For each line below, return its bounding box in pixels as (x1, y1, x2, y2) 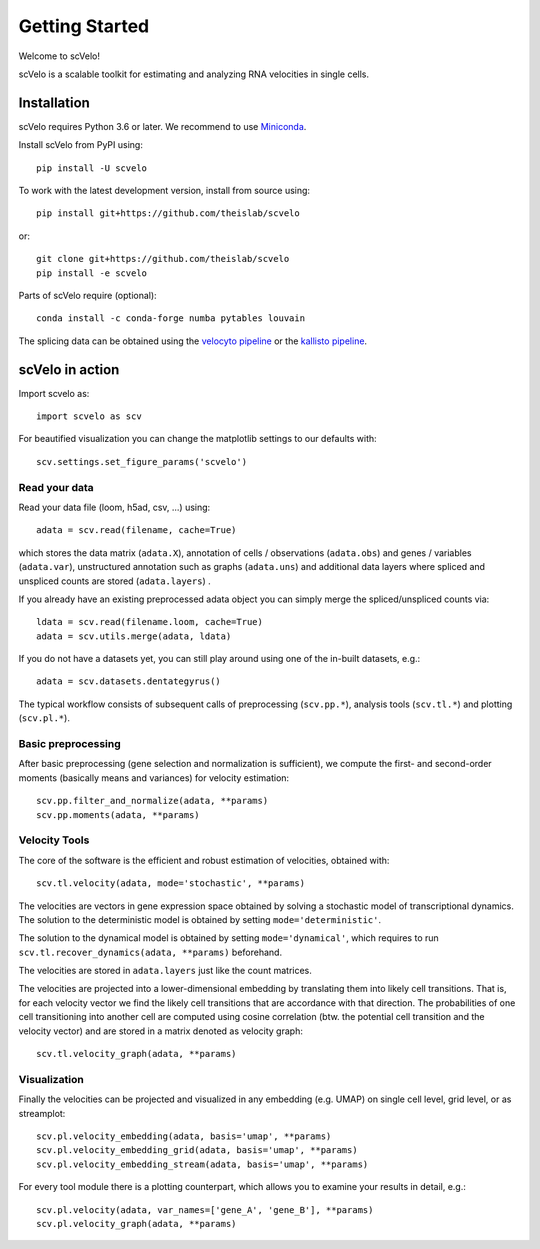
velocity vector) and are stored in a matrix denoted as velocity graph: (18, 1025, 304, 1037)
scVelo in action (18, 361, 120, 378)
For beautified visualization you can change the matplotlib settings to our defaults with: (18, 433, 377, 445)
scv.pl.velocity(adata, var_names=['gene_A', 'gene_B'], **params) (36, 1204, 374, 1215)
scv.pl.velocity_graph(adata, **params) (36, 1218, 237, 1229)
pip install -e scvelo (36, 267, 148, 279)
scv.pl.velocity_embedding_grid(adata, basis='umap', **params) (36, 1145, 359, 1156)
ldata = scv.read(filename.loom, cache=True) (36, 616, 264, 628)
